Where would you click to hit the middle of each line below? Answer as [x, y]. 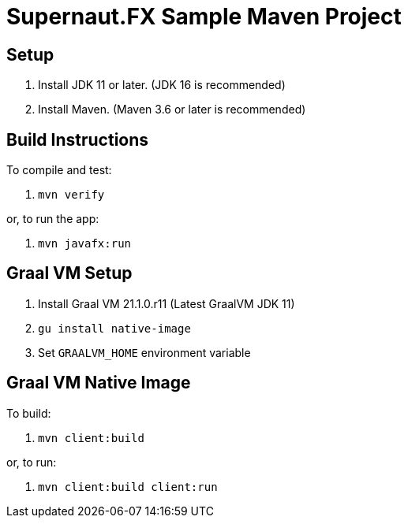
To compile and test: [59, 170]
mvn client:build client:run [128, 487]
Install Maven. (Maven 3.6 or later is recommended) [172, 110]
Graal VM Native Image [99, 383]
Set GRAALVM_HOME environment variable [144, 352]
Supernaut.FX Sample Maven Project [204, 17]
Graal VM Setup [69, 273]
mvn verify [71, 195]
